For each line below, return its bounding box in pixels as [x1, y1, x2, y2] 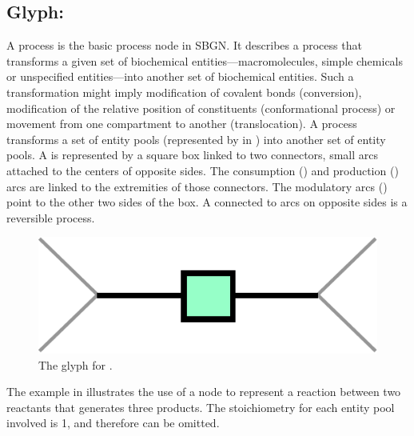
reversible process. [6, 209, 95, 226]
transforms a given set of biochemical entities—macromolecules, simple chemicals [6, 52, 404, 69]
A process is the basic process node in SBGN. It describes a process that [6, 37, 362, 54]
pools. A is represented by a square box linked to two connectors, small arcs [6, 146, 379, 163]
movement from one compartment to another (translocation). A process [6, 115, 357, 132]
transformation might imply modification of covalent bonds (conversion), [6, 83, 362, 100]
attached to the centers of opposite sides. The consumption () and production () [6, 162, 399, 178]
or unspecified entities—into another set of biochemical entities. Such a [6, 68, 354, 85]
